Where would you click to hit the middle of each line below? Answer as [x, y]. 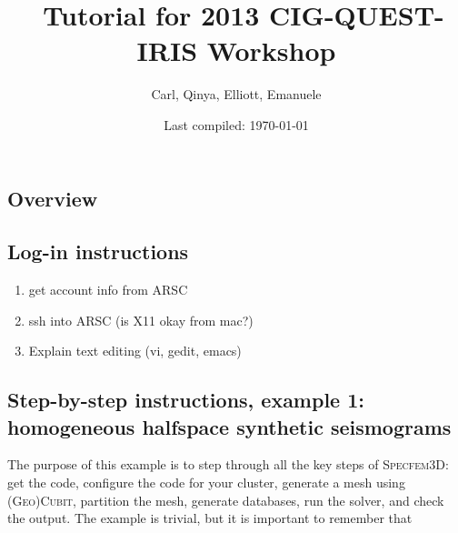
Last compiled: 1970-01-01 [236, 124]
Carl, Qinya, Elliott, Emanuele [236, 94]
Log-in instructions [98, 251]
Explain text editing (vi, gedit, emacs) [135, 351]
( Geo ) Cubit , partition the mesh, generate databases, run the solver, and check [226, 500]
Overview [53, 198]
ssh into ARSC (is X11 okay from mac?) [141, 320]
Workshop [271, 50]
